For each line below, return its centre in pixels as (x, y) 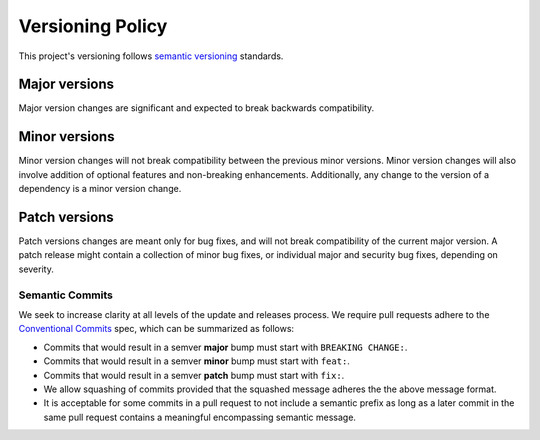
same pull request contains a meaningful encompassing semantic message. (200, 417)
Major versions (66, 84)
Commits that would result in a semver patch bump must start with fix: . (194, 375)
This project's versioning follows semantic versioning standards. (151, 56)
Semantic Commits (66, 295)
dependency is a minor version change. (100, 189)
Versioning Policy (93, 26)
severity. (36, 269)
